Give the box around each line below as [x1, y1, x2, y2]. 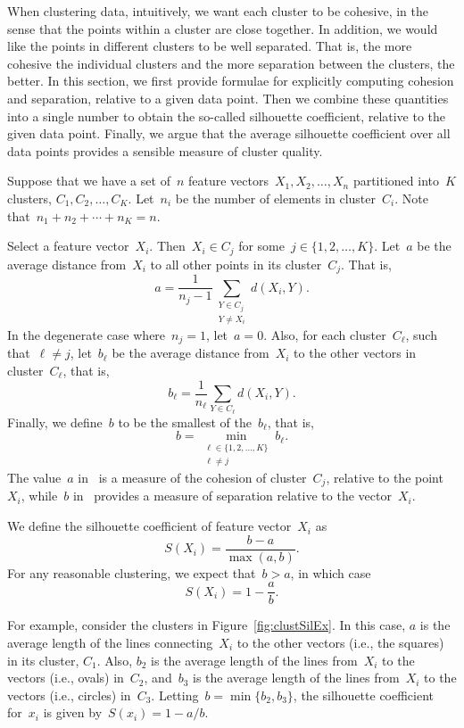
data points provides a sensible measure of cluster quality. [7, 141, 323, 160]
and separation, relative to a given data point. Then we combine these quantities [7, 88, 449, 107]
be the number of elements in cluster [175, 188, 377, 207]
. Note [394, 188, 428, 207]
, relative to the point [326, 468, 443, 486]
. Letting [151, 685, 199, 704]
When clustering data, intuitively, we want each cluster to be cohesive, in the [7, 2, 429, 20]
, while [21, 486, 58, 505]
